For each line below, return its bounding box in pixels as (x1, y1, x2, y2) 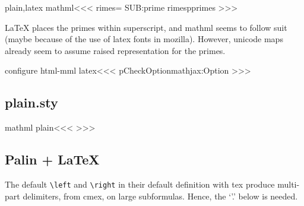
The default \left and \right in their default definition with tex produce (5, 178, 275, 190)
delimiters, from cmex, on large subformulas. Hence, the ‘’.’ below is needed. (23, 189, 298, 202)
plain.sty (5, 93, 58, 112)
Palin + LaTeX (5, 150, 100, 169)
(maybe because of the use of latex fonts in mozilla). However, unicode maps (5, 33, 283, 45)
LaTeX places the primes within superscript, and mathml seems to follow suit (5, 21, 287, 33)
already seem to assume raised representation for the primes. (5, 44, 226, 56)
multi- (277, 178, 300, 190)
